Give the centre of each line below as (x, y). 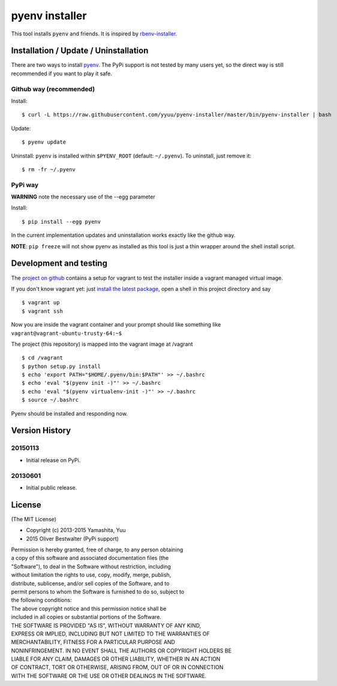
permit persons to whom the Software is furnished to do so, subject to (98, 592)
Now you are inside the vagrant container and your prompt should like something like (116, 325)
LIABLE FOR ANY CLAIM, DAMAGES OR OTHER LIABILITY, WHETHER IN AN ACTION (116, 659)
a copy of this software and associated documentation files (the (90, 558)
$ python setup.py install (61, 366)
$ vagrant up (41, 303)
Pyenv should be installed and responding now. (70, 413)
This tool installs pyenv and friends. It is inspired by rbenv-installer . (94, 34)
